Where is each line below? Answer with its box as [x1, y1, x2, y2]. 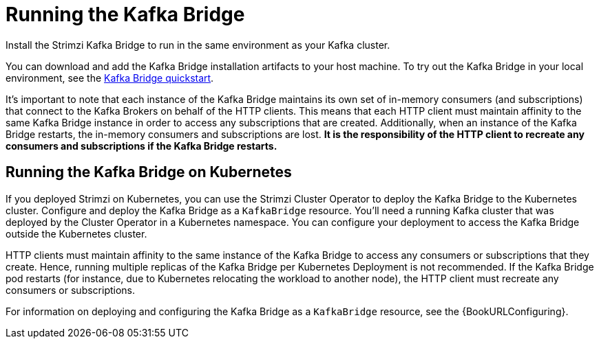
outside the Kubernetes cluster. [6, 227, 147, 240]
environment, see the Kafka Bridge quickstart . [6, 71, 214, 84]
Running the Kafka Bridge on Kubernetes [6, 163, 292, 181]
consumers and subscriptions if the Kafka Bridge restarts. [6, 139, 277, 152]
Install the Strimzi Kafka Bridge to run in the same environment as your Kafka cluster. [6, 38, 390, 51]
